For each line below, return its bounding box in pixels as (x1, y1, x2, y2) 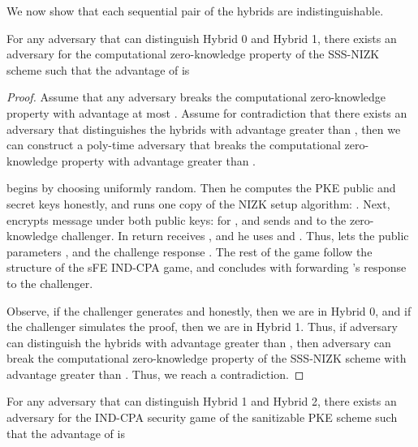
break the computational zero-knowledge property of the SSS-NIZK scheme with (6, 350, 407, 367)
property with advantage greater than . (61, 152, 256, 169)
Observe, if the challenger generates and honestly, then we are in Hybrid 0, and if (6, 302, 412, 319)
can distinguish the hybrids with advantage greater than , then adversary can (6, 333, 391, 350)
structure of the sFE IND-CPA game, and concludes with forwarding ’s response (6, 259, 407, 276)
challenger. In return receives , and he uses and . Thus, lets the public (61, 227, 409, 244)
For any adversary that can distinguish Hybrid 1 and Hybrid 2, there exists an (6, 393, 397, 410)
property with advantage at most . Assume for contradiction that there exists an (6, 104, 407, 121)
